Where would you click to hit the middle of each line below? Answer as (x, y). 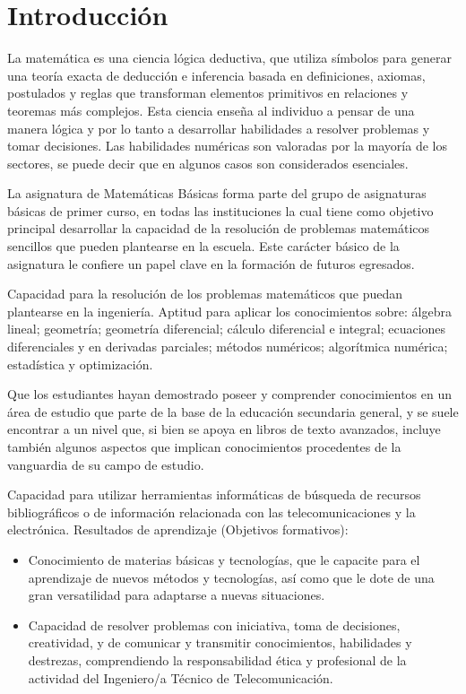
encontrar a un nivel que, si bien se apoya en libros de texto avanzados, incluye (224, 429)
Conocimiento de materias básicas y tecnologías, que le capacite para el (224, 559)
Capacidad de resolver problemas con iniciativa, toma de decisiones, (214, 625)
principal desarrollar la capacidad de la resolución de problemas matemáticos (219, 228)
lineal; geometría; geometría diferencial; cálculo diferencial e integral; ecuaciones (227, 329)
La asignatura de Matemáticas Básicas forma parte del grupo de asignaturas (217, 193)
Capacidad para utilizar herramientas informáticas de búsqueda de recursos (214, 494)
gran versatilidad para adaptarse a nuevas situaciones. (177, 595)
